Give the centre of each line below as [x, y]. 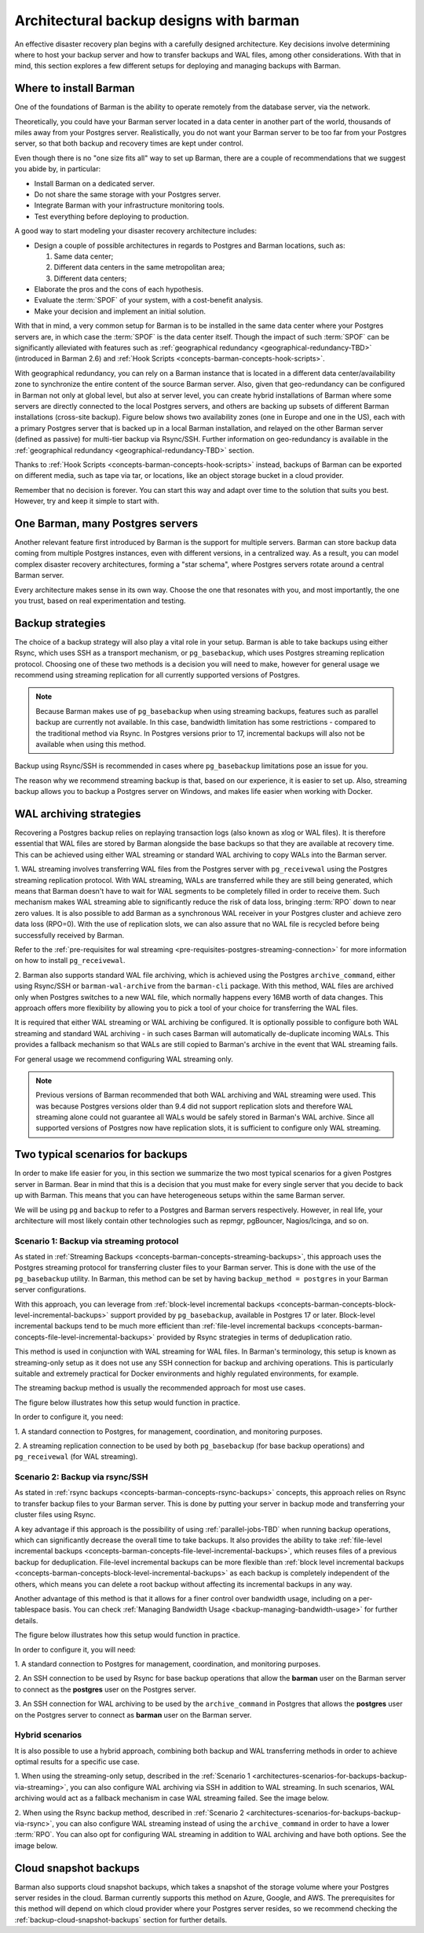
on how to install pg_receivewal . [70, 961]
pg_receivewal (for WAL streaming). [76, 1457]
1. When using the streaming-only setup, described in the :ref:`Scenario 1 [132, 1776]
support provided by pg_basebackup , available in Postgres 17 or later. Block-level [243, 1315]
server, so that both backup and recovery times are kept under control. [129, 143]
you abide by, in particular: [58, 169]
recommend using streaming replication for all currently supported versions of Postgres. [157, 675]
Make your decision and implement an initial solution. [120, 311]
